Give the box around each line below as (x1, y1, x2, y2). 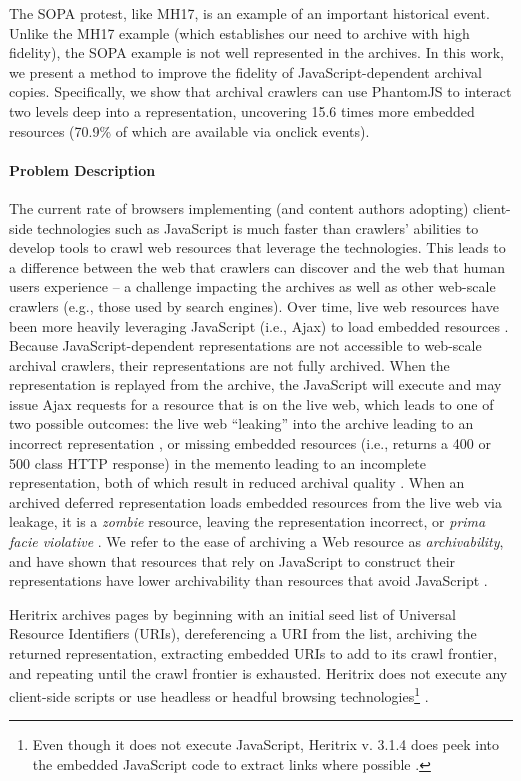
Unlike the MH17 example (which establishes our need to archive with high (9, 22, 470, 43)
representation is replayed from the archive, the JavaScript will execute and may (9, 374, 502, 395)
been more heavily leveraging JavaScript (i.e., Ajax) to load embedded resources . (9, 315, 509, 336)
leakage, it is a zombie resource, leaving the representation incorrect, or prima (9, 511, 486, 532)
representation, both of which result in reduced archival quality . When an (9, 472, 465, 493)
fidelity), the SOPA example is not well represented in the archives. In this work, (9, 42, 504, 63)
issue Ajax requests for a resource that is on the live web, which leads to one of (9, 393, 494, 414)
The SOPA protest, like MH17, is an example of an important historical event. (9, 3, 490, 23)
